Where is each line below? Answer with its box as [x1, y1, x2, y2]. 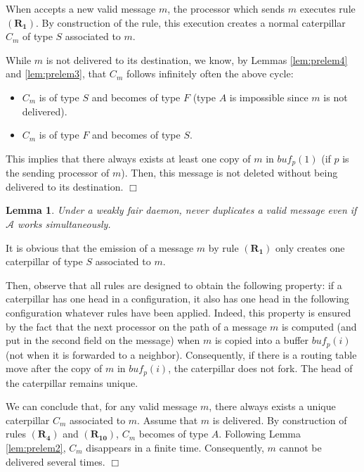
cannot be [279, 440, 322, 455]
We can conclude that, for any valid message [6, 399, 197, 414]
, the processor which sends [167, 1, 285, 15]
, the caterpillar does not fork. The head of [168, 361, 353, 376]
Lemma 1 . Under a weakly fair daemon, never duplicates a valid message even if [6, 203, 357, 217]
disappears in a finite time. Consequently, [86, 440, 264, 455]
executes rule [299, 1, 356, 15]
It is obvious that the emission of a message [6, 240, 194, 255]
